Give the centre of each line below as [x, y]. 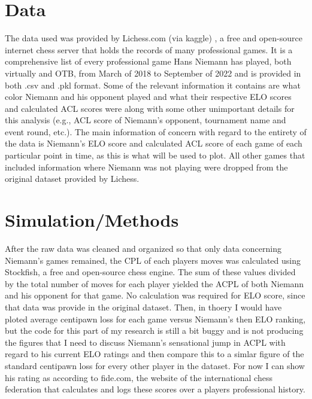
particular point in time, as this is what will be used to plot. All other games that [155, 155]
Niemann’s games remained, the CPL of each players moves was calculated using [153, 260]
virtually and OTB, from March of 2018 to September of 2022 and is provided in [153, 73]
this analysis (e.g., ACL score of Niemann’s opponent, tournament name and [146, 120]
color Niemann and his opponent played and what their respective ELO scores [148, 97]
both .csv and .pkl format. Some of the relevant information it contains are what [153, 85]
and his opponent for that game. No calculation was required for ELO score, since [155, 295]
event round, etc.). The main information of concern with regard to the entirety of [156, 131]
